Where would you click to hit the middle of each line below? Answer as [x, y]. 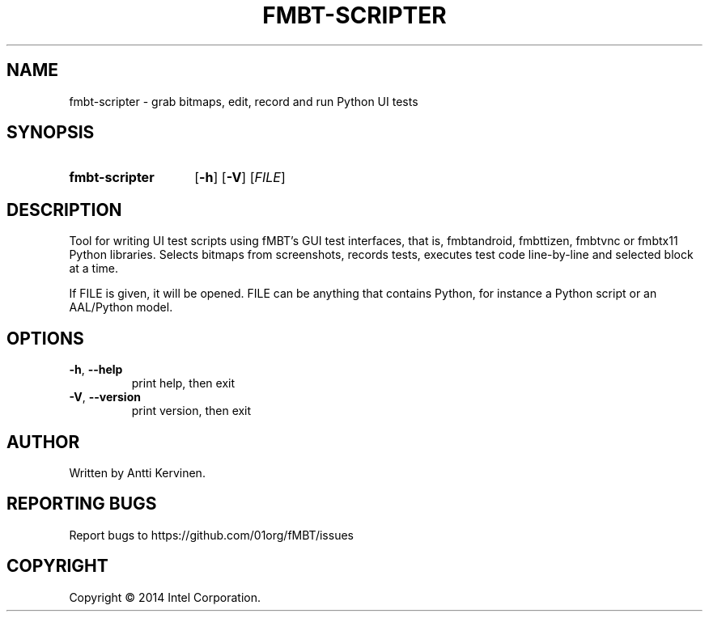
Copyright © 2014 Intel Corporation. [165, 597]
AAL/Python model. [121, 307]
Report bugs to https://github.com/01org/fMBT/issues [211, 535]
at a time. [93, 269]
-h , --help [96, 370]
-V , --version [105, 397]
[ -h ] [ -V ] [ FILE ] [240, 178]
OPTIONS [45, 338]
